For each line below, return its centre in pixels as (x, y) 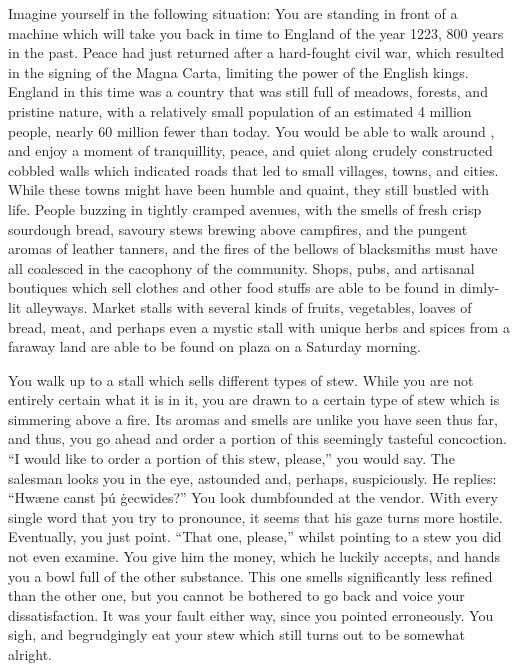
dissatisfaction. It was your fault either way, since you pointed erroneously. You (251, 614)
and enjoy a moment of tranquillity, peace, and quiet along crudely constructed (250, 150)
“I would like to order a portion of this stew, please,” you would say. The (231, 458)
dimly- (479, 287)
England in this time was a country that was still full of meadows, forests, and (248, 91)
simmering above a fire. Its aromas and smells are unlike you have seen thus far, (253, 418)
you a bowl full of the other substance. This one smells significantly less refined (250, 575)
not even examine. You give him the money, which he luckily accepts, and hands (254, 556)
